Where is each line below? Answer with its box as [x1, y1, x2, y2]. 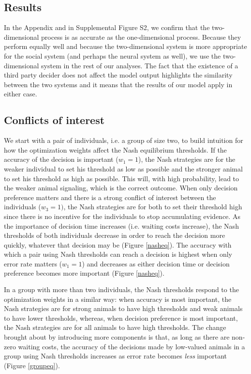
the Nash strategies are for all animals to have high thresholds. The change [4, 322, 226, 332]
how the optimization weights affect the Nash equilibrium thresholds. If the [4, 144, 227, 155]
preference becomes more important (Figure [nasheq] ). [4, 268, 164, 278]
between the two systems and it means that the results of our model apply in [4, 79, 233, 89]
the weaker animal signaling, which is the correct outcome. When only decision [4, 183, 238, 193]
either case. [4, 89, 37, 99]
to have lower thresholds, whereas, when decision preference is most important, [4, 312, 238, 323]
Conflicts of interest [4, 112, 105, 127]
